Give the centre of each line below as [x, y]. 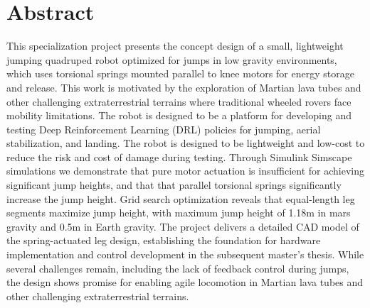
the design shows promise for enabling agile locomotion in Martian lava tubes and [185, 282]
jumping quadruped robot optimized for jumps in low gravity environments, [172, 59]
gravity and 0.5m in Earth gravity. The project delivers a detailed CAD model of [183, 226]
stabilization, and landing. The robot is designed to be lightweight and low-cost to [186, 143]
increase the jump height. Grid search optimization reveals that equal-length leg [181, 198]
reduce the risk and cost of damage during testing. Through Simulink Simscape [179, 156]
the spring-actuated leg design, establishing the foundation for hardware [164, 240]
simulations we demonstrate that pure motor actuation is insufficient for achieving [185, 171]
